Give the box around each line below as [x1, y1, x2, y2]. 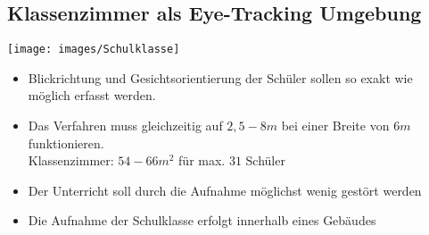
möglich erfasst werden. [28, 86, 156, 105]
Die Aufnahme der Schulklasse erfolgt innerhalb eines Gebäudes [28, 211, 376, 230]
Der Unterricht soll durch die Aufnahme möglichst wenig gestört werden [28, 180, 422, 199]
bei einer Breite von [281, 116, 390, 135]
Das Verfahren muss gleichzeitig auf [28, 116, 223, 135]
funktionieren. [28, 133, 104, 152]
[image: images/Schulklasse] [7, 43, 180, 56]
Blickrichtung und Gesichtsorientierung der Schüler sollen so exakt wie [28, 68, 413, 87]
